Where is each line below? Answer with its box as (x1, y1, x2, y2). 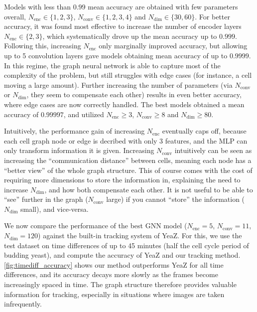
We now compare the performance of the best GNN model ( (4, 220, 187, 231)
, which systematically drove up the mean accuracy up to (42, 30, 217, 41)
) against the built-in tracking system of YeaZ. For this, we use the (38, 230, 242, 241)
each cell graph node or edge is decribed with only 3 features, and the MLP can (4, 135, 248, 146)
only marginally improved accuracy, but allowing (99, 40, 248, 51)
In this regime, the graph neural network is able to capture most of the (4, 60, 221, 70)
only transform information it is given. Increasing (4, 145, 154, 156)
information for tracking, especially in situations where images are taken (4, 289, 225, 299)
